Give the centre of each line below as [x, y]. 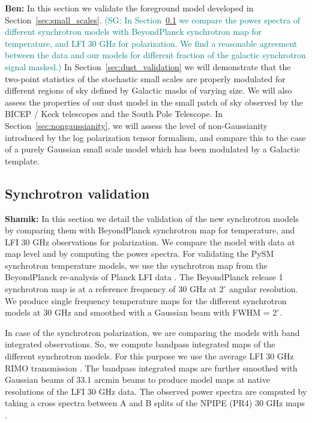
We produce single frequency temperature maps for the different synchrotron [146, 300]
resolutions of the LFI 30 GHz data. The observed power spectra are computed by [156, 391]
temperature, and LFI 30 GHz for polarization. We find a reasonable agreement [151, 43]
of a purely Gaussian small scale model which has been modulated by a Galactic [153, 149]
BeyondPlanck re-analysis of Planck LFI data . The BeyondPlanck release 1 [144, 277]
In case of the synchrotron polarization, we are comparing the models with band [152, 332]
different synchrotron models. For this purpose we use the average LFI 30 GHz [149, 356]
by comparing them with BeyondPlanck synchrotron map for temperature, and [150, 230]
